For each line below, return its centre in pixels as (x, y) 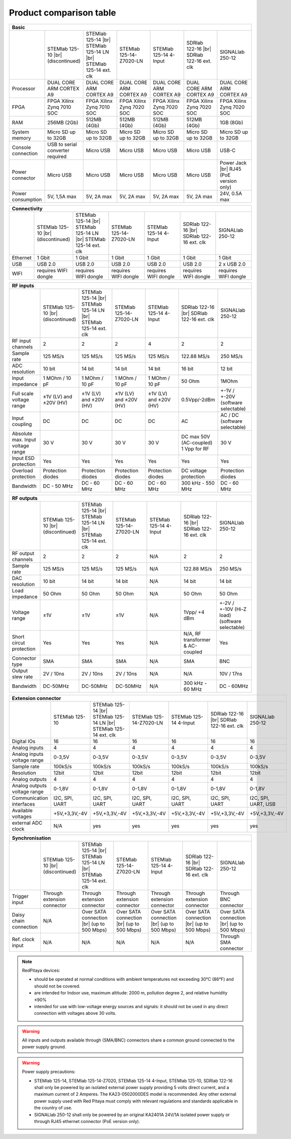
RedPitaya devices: (41, 970)
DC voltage (194, 471)
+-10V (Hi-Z (233, 609)
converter (58, 150)
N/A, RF (192, 634)
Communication (30, 798)
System (20, 132)
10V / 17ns (231, 673)
